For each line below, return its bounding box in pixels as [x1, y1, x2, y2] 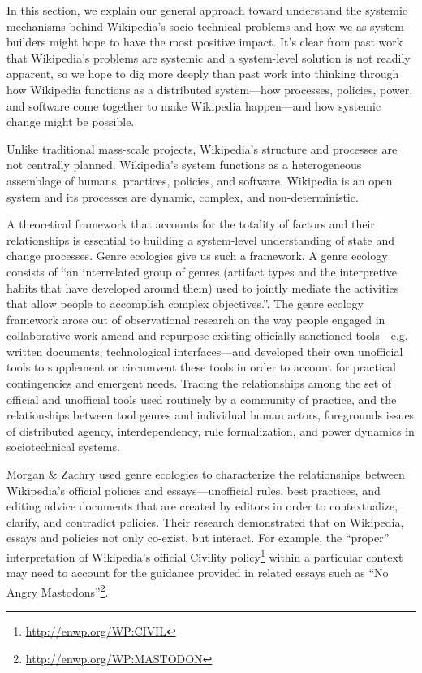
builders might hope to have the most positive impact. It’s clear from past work [6, 33, 403, 50]
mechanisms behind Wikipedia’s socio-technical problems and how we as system [6, 17, 404, 34]
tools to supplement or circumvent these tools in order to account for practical [6, 358, 397, 376]
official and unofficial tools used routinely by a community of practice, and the [6, 390, 397, 407]
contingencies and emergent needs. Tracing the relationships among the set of [6, 375, 392, 392]
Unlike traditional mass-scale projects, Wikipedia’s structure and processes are [6, 140, 398, 157]
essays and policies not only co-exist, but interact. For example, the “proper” [6, 529, 390, 546]
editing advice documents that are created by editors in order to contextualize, [6, 497, 398, 515]
